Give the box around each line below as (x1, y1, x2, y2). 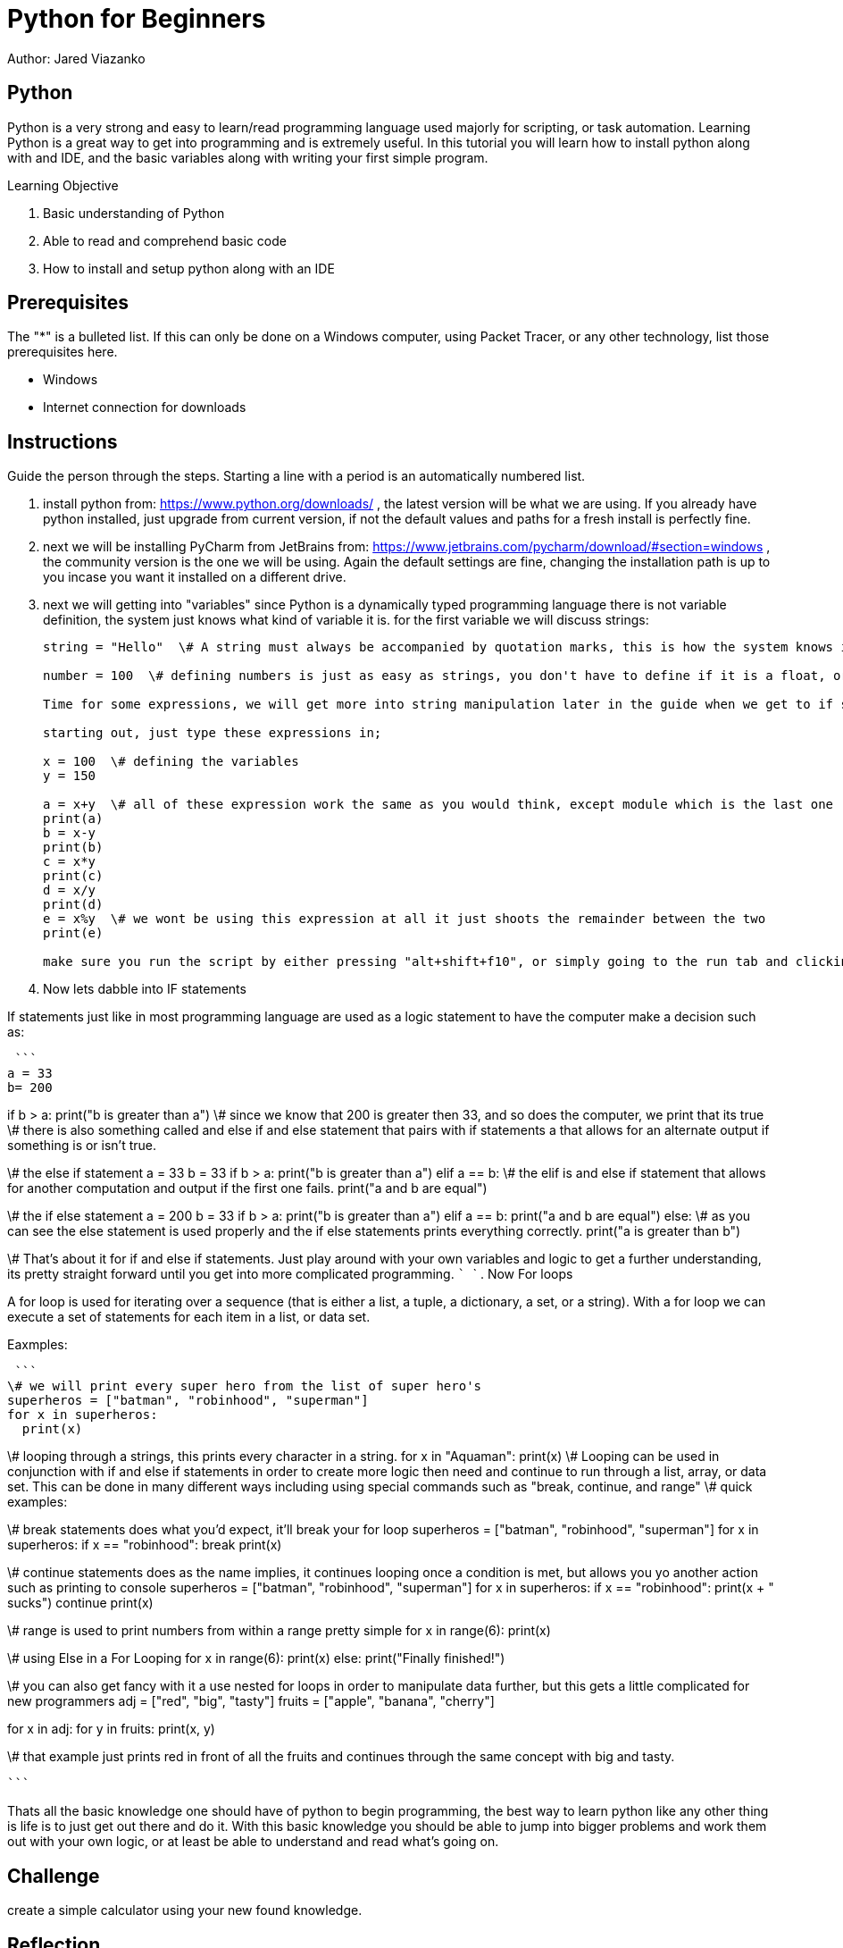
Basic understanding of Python (43, 205, 225, 221)
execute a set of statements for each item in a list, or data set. (7, 1309, 371, 1325)
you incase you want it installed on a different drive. (43, 569, 346, 585)
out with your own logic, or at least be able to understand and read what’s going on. (7, 1834, 499, 1850)
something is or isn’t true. (7, 1138, 157, 1154)
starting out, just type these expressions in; (43, 726, 382, 741)
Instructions (7, 430, 118, 453)
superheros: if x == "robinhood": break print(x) (7, 1537, 282, 1553)
